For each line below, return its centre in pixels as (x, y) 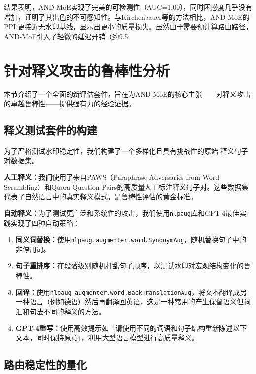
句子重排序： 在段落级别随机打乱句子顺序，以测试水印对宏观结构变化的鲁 (133, 266)
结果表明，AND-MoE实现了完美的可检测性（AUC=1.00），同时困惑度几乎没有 (128, 7)
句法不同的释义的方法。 (67, 311)
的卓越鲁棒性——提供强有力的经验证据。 (70, 104)
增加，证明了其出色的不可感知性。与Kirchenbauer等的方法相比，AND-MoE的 (127, 17)
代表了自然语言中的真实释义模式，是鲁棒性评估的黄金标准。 (101, 196)
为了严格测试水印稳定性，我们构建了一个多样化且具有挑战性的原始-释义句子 (126, 150)
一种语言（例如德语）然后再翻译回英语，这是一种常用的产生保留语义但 (129, 302)
